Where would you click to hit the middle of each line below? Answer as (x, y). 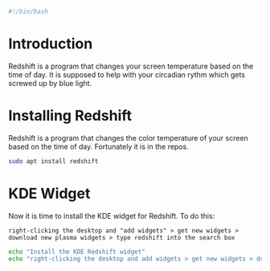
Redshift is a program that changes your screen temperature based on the (131, 66)
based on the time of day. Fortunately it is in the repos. (98, 146)
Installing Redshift (70, 116)
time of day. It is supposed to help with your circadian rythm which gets (127, 74)
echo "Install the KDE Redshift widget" (77, 252)
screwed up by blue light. (50, 83)
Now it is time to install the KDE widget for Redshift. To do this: (112, 216)
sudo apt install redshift (53, 161)
